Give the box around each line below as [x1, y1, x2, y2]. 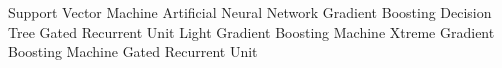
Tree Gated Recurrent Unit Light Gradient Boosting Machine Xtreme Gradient [8, 21, 495, 42]
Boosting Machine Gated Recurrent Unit [8, 41, 258, 62]
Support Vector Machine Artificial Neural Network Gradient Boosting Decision [8, 2, 492, 22]
